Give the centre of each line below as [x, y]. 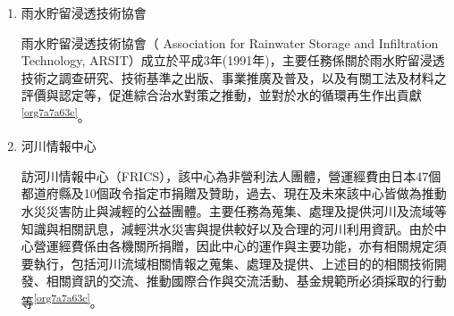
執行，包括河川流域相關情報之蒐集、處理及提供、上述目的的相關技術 [234, 263]
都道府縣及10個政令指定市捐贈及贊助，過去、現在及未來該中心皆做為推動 [234, 193]
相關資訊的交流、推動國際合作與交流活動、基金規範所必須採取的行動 [246, 281]
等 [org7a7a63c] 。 [62, 300]
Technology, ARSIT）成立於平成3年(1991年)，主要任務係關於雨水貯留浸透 [233, 60]
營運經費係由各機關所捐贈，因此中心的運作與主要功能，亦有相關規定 [234, 246]
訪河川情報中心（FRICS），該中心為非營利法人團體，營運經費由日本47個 [231, 175]
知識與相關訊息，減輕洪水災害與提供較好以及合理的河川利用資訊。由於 [227, 228]
